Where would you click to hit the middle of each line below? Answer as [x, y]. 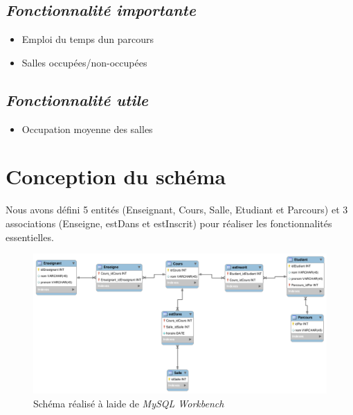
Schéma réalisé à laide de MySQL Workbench [129, 403]
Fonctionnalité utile [77, 99]
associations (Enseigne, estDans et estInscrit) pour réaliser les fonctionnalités [169, 223]
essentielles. [30, 237]
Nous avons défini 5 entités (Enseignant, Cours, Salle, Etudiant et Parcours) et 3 [177, 210]
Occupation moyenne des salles [87, 129]
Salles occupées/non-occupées [84, 62]
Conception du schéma [116, 176]
